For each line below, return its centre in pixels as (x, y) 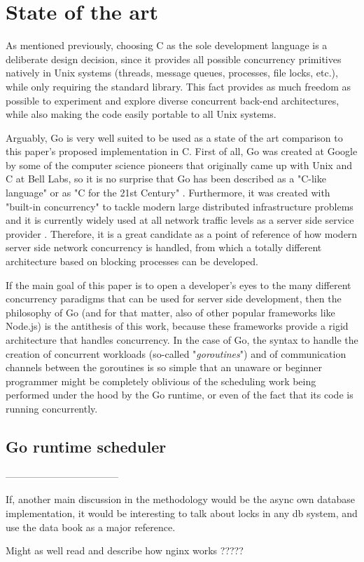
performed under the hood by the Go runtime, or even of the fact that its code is (180, 395)
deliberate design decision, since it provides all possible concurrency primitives (174, 59)
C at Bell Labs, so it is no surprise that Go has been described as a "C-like (166, 179)
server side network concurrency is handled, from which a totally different (164, 247)
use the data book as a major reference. (91, 527)
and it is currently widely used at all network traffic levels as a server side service (180, 220)
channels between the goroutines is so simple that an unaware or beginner (164, 367)
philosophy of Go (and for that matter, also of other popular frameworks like (170, 312)
